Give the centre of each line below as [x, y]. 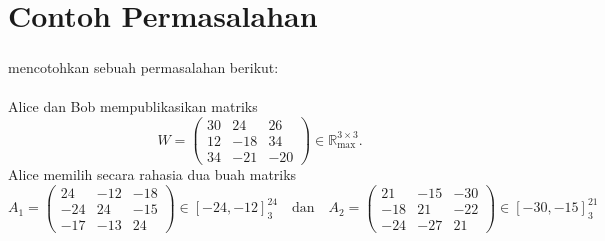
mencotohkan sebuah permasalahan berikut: [143, 67]
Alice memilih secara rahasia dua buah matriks [152, 174]
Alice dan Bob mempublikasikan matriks [133, 106]
